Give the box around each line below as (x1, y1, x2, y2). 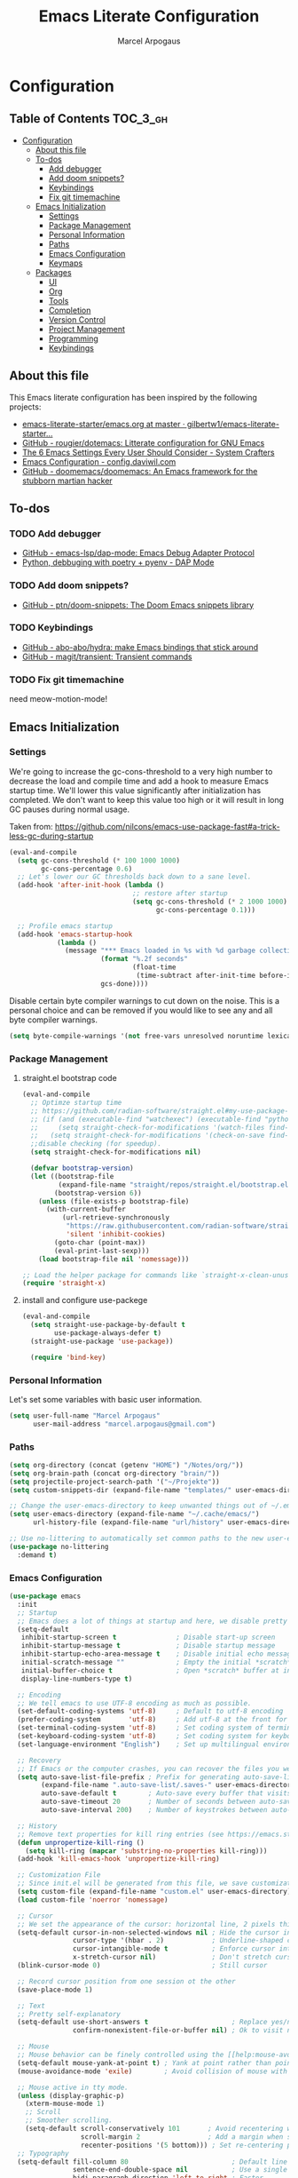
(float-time (131, 963, 176, 972)
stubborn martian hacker (21, 475, 113, 486)
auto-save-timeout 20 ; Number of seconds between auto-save (41, 1797, 295, 1807)
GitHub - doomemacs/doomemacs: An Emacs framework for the (21, 465, 258, 476)
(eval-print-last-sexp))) (54, 1246, 150, 1255)
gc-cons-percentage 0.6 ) (41, 864, 133, 873)
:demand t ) (17, 1550, 58, 1560)
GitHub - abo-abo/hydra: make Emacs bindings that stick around (21, 641, 259, 652)
